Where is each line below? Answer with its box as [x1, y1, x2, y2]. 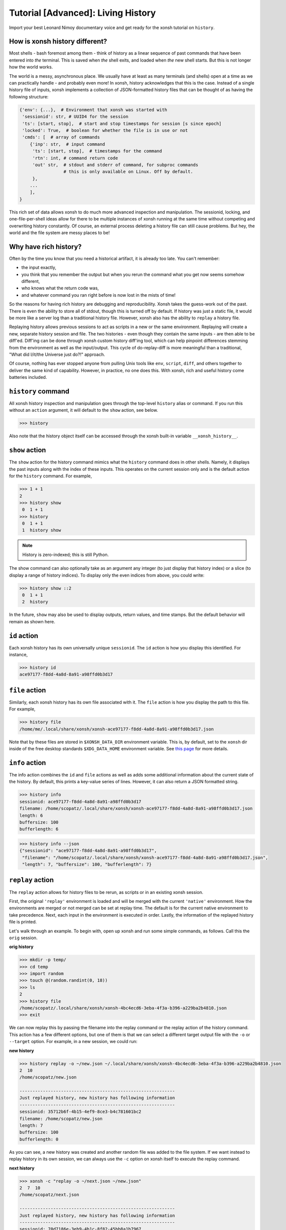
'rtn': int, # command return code [32, 155, 118, 161]
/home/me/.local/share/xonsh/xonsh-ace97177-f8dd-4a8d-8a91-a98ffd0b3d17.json [19, 726, 214, 732]
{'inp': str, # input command [29, 141, 105, 147]
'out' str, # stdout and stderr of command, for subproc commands [32, 162, 199, 167]
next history [9, 1165, 34, 1171]
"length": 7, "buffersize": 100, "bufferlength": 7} [22, 861, 152, 867]
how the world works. [9, 64, 53, 70]
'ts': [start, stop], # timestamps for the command [32, 148, 162, 154]
